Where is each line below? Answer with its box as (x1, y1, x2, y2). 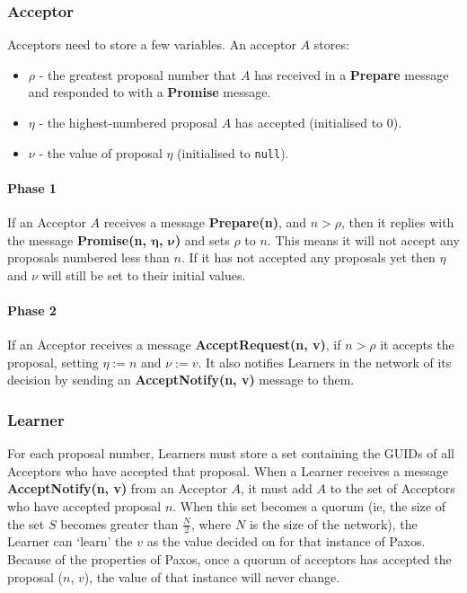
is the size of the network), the (249, 514, 418, 533)
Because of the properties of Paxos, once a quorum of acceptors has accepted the (7, 550, 452, 569)
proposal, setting (7, 352, 99, 371)
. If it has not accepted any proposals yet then (181, 248, 436, 267)
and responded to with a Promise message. (28, 83, 271, 102)
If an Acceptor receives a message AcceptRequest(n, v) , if (7, 335, 341, 354)
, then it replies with (341, 213, 454, 232)
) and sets (174, 230, 230, 249)
